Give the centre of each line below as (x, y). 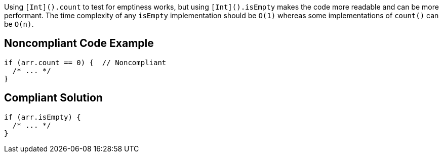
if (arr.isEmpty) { (43, 117)
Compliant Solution (53, 98)
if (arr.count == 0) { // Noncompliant (85, 62)
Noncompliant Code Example (79, 43)
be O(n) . (19, 24)
